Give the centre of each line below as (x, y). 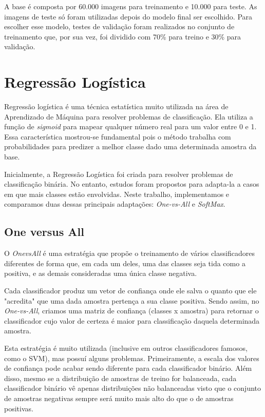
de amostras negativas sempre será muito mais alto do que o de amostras (119, 398)
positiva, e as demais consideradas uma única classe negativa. (101, 273)
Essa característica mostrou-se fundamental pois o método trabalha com (118, 136)
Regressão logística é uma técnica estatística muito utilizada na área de (116, 106)
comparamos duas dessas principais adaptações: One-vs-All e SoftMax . (115, 204)
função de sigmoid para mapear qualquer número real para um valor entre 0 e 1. (130, 126)
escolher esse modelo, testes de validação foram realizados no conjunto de (119, 26)
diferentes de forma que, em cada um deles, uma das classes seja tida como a (125, 263)
